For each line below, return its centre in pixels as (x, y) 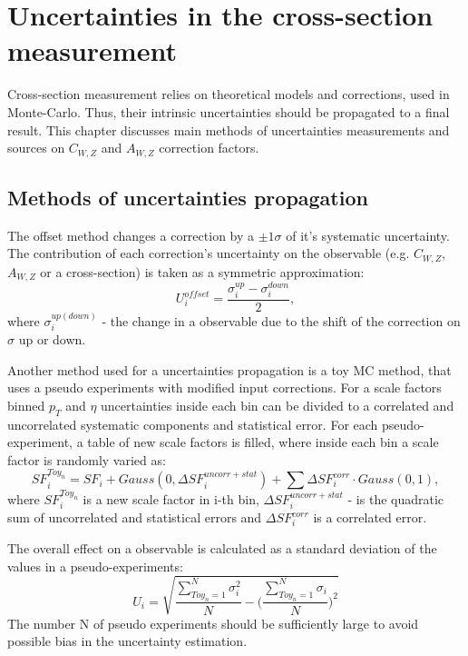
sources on (36, 148)
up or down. (52, 339)
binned (26, 405)
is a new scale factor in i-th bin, (171, 498)
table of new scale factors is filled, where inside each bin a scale (263, 442)
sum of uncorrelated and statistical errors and (135, 517)
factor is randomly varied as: (87, 459)
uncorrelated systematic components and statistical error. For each (193, 424)
